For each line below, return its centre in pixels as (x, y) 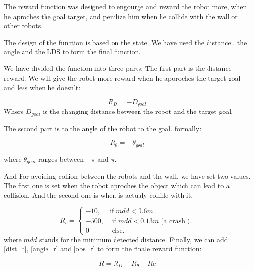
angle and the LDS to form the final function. (72, 52)
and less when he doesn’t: (42, 87)
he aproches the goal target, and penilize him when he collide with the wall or (121, 16)
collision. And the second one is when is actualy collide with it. (99, 195)
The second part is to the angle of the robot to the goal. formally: (103, 128)
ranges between (61, 159)
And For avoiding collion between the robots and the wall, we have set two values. (127, 176)
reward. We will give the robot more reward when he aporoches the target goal (122, 78)
